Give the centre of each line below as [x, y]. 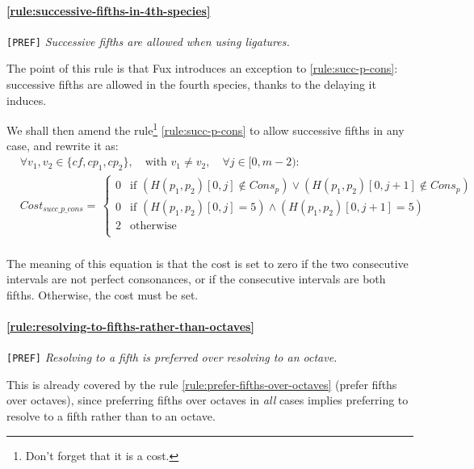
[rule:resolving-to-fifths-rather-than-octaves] [130, 326]
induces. [27, 100]
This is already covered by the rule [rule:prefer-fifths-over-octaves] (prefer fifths [202, 384]
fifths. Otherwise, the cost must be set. [103, 294]
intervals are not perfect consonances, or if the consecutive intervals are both [196, 279]
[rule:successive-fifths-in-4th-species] [109, 10]
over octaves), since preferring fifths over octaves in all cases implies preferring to [208, 400]
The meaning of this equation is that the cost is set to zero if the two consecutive [208, 263]
